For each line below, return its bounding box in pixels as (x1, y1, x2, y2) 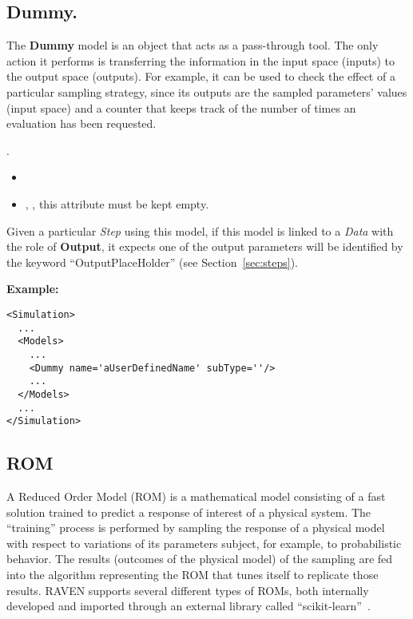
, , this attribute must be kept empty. (25, 195, 209, 212)
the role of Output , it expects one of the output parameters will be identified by (6, 238, 403, 255)
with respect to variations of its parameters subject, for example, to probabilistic (6, 534, 402, 551)
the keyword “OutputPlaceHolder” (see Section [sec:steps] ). (6, 253, 298, 270)
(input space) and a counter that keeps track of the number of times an (6, 99, 356, 116)
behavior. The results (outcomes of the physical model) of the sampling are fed (6, 550, 393, 567)
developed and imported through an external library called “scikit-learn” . (6, 597, 371, 614)
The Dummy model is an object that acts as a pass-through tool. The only (6, 37, 379, 54)
